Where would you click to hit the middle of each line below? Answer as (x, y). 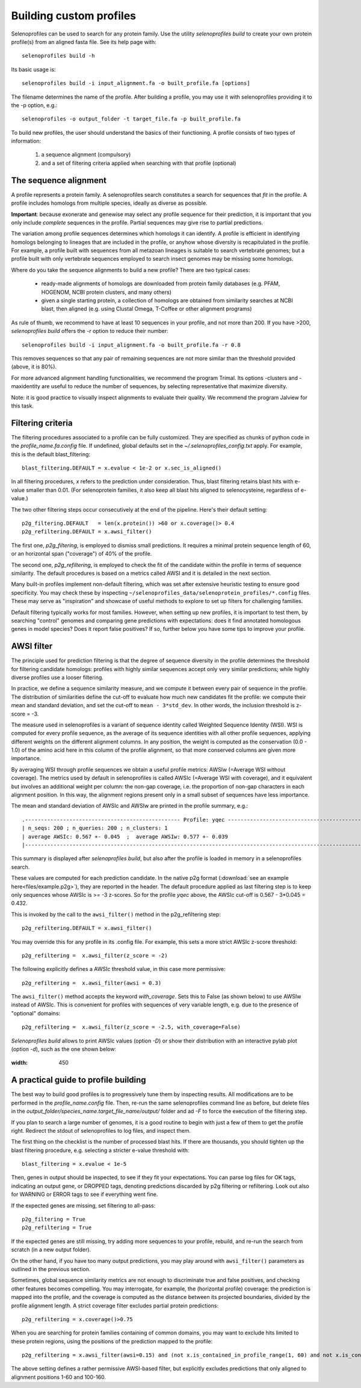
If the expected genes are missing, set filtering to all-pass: (83, 1205)
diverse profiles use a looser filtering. (57, 677)
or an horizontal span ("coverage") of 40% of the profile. (82, 554)
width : (20, 1063)
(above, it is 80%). (34, 367)
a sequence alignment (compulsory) (86, 155)
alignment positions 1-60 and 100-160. (59, 1377)
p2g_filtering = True (54, 1219)
